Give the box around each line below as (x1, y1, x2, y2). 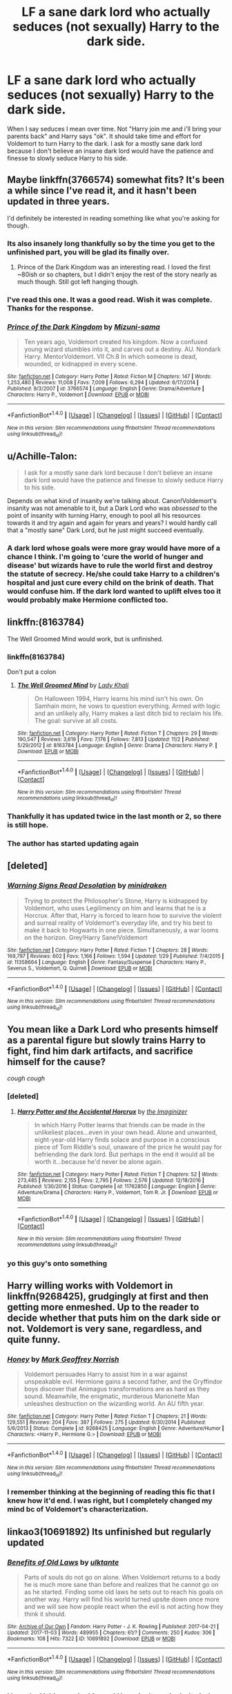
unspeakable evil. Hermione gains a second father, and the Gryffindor (23, 1377, 223, 1386)
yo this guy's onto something (7, 1259, 107, 1268)
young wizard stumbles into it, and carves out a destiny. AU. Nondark (23, 345, 221, 353)
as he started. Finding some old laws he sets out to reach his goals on (23, 1588, 223, 1596)
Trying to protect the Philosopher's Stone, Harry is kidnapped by (23, 896, 209, 905)
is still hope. (7, 820, 49, 829)
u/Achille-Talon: (7, 450, 77, 462)
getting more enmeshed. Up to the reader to (7, 1301, 200, 1313)
